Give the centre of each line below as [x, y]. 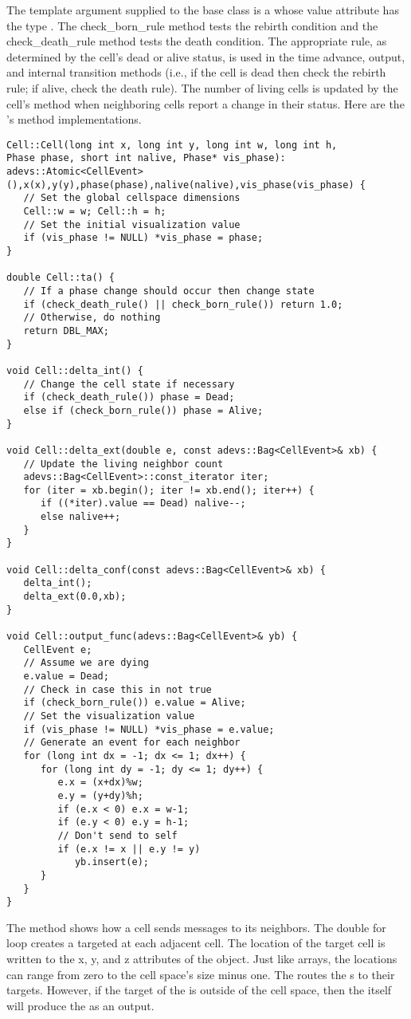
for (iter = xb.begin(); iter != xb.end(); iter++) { [169, 490]
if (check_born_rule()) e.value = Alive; [135, 703]
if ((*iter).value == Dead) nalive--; [143, 504]
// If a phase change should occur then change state [169, 291]
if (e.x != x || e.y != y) [129, 849]
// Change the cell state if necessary [129, 384]
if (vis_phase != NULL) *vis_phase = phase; [143, 238]
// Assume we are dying [86, 663]
